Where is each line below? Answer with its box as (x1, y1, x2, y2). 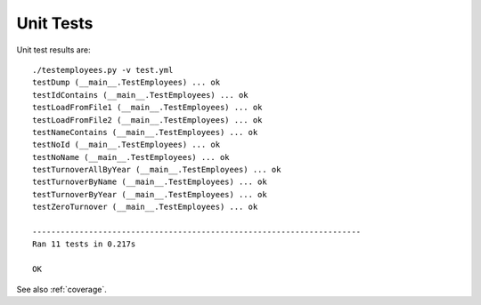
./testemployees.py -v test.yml (32, 65, 174, 75)
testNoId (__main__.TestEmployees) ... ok (32, 140, 221, 150)
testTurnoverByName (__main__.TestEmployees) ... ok (32, 177, 267, 187)
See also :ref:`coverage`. (16, 284, 107, 294)
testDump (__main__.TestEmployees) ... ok (32, 77, 221, 88)
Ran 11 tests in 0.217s (32, 239, 136, 249)
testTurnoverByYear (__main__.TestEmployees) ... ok (32, 189, 267, 199)
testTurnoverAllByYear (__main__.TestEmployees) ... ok (32, 165, 281, 175)
